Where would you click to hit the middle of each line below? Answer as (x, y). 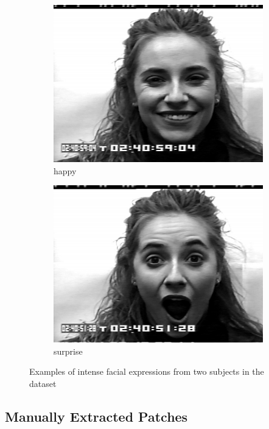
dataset (43, 383)
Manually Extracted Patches (96, 416)
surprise (68, 351)
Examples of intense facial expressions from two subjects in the (147, 371)
